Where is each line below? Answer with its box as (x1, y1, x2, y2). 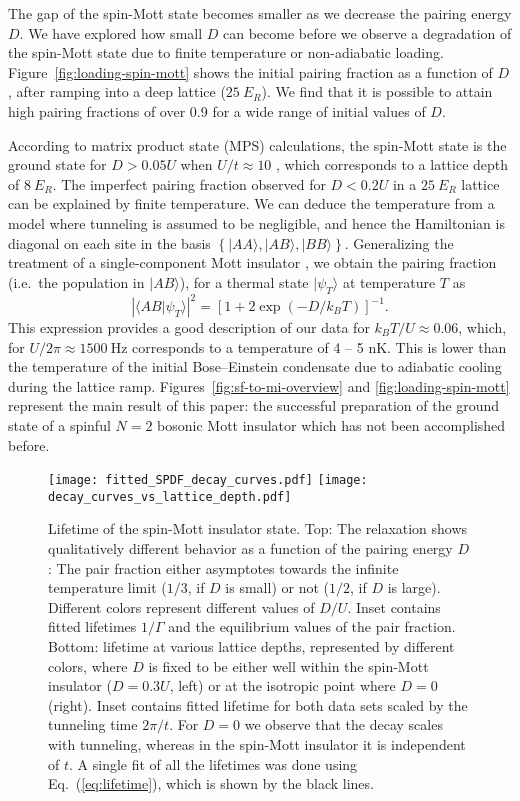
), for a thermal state (179, 271, 309, 292)
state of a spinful (8, 414, 111, 435)
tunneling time (48, 714, 138, 735)
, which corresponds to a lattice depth (276, 154, 509, 175)
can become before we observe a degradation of (223, 22, 512, 43)
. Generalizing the (344, 232, 454, 253)
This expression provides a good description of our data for (8, 317, 370, 338)
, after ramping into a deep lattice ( (8, 81, 226, 102)
